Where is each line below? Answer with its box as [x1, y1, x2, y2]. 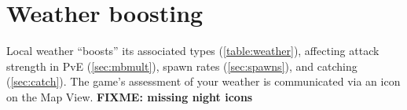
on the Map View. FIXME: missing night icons [6, 88, 253, 104]
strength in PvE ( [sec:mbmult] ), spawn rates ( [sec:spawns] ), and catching [6, 57, 357, 74]
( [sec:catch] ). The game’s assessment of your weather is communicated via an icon [6, 73, 401, 90]
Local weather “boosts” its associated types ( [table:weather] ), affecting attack [6, 42, 379, 59]
